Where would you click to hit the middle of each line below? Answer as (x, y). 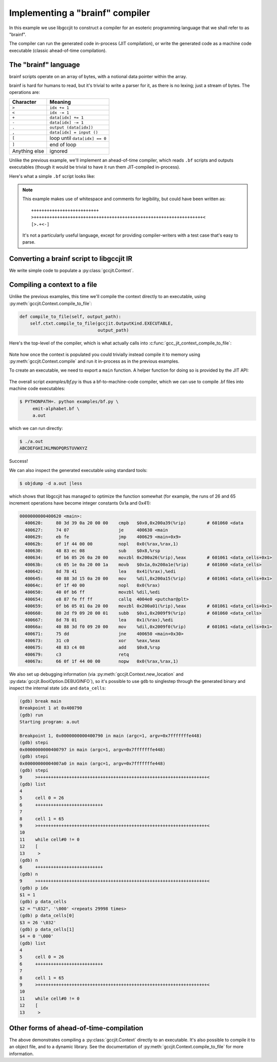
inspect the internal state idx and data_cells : (58, 688)
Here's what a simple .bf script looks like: (52, 176)
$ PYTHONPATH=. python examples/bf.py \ (69, 402)
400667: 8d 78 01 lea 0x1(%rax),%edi (99, 620)
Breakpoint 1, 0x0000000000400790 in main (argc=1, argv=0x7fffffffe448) (111, 736)
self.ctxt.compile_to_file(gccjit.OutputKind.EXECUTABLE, (101, 323)
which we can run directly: (36, 428)
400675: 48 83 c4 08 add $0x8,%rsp (93, 648)
